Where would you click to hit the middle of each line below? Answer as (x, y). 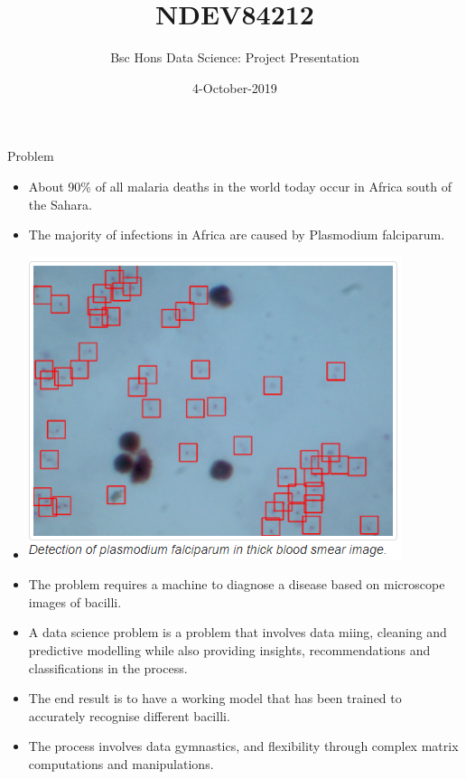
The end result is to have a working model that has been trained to (215, 698)
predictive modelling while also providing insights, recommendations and (229, 650)
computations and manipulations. (121, 764)
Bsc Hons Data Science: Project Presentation (235, 57)
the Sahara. (60, 204)
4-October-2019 (235, 87)
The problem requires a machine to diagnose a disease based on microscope (237, 584)
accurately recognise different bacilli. (129, 715)
